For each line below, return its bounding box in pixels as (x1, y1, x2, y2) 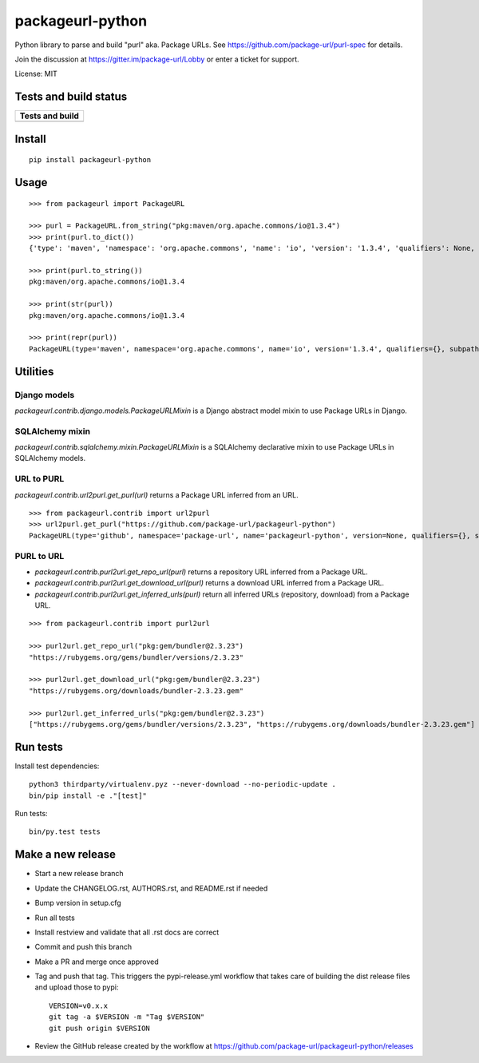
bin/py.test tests (29, 827, 101, 836)
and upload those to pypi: (34, 982, 119, 992)
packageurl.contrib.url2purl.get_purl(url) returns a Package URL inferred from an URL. (14, 490, 299, 499)
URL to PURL (14, 474, 65, 485)
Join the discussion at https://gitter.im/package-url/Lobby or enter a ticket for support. (14, 54, 299, 64)
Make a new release (14, 847, 116, 862)
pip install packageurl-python (29, 156, 152, 165)
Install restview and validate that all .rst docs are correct (34, 927, 220, 937)
